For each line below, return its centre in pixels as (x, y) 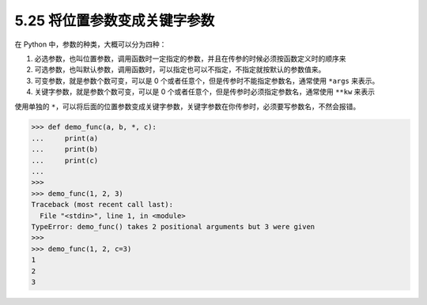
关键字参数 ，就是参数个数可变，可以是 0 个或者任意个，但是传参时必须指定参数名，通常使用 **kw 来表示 (205, 92)
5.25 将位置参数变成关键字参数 (115, 21)
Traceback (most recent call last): (102, 205)
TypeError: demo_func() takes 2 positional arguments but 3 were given (173, 226)
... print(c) (65, 160)
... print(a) (65, 138)
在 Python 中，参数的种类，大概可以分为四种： (91, 44)
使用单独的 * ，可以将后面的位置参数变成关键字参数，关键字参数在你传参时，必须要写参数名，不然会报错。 (187, 106)
